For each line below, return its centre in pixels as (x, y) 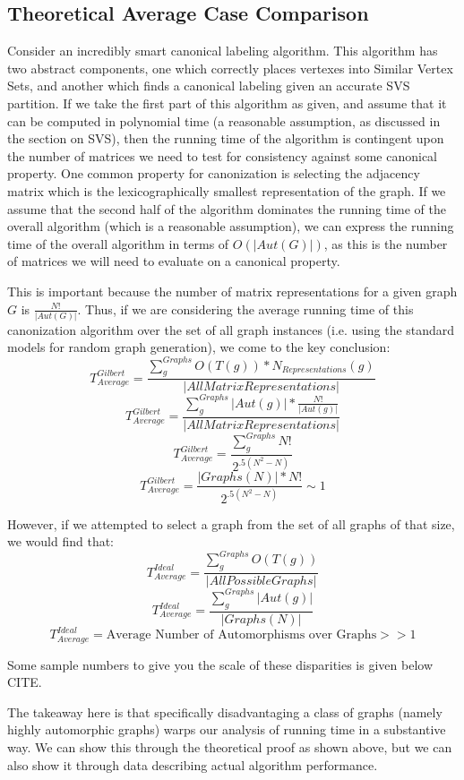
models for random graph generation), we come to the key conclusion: (199, 347)
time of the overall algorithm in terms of (118, 243)
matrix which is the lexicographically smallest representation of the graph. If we (227, 190)
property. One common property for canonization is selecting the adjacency (214, 173)
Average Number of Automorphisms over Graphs (241, 635)
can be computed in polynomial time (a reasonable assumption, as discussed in (224, 120)
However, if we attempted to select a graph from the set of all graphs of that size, (231, 523)
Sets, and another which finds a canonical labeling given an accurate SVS (209, 86)
